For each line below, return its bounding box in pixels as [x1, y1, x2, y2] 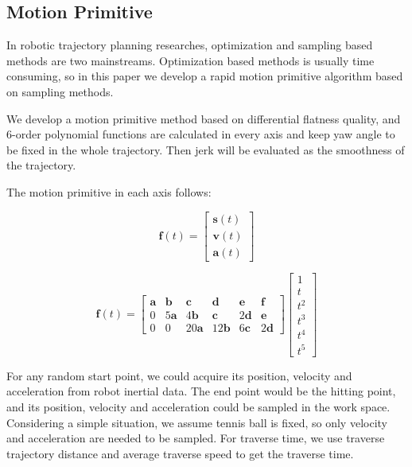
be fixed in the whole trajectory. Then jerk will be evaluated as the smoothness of [6, 141, 405, 158]
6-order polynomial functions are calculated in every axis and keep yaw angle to [6, 126, 395, 142]
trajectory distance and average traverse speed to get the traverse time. [6, 445, 354, 461]
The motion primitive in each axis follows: [6, 183, 212, 200]
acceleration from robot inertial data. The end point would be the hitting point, [6, 383, 396, 399]
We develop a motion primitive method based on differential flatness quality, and [6, 110, 401, 126]
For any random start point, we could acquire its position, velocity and [6, 367, 352, 383]
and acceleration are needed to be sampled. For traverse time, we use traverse [6, 430, 385, 446]
